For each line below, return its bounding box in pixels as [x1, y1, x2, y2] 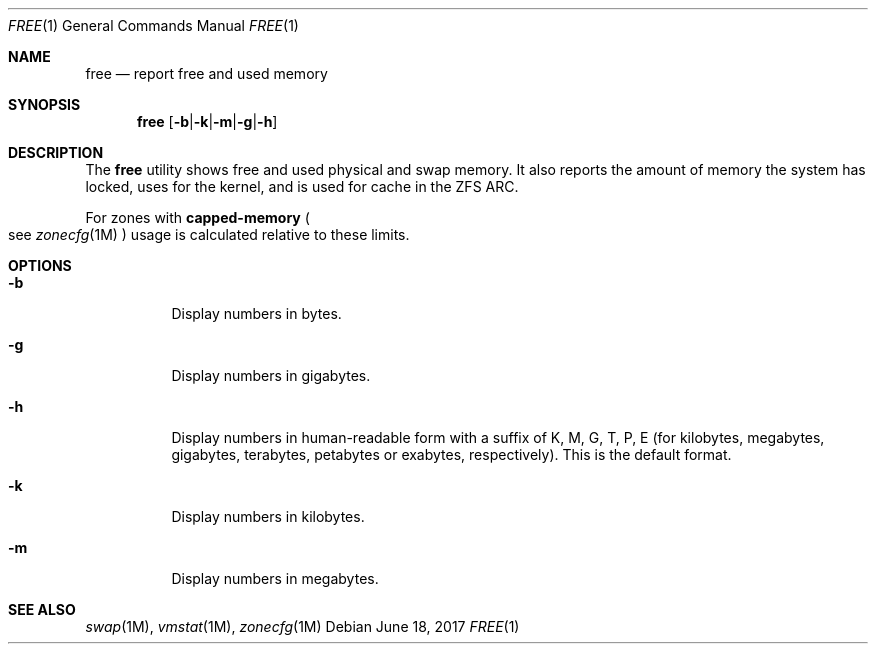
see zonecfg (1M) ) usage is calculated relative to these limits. [8, 226, 410, 243]
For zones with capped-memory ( [85, 209, 310, 226]
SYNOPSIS [8, 96, 81, 113]
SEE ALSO [8, 601, 76, 618]
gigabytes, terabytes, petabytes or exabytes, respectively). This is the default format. [171, 446, 732, 463]
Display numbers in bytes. [171, 305, 342, 322]
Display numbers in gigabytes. [171, 367, 371, 384]
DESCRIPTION [8, 144, 104, 161]
